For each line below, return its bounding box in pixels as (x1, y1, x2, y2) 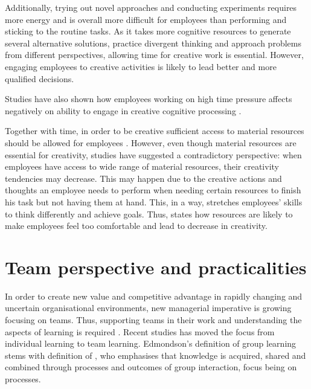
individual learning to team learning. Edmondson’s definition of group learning (5, 337, 297, 350)
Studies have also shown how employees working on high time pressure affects (5, 92, 292, 105)
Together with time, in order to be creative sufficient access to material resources (5, 124, 304, 137)
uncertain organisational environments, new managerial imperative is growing (5, 301, 292, 314)
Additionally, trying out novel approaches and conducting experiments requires (5, 1, 297, 13)
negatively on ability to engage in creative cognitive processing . (5, 104, 242, 117)
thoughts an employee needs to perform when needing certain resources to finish (5, 184, 301, 196)
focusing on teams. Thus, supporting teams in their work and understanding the (5, 313, 302, 326)
